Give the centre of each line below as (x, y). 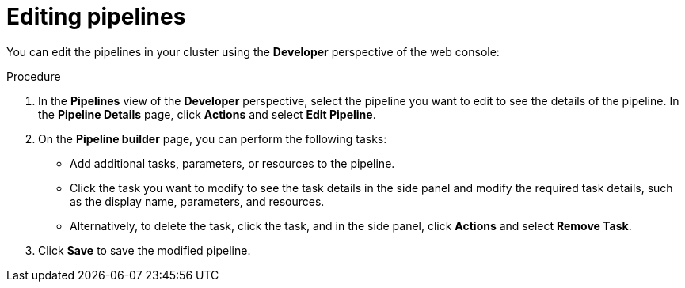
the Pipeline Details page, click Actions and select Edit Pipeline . (207, 114)
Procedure (34, 76)
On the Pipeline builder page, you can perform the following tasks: (213, 138)
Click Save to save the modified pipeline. (145, 250)
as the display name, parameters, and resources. (197, 201)
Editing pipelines (96, 17)
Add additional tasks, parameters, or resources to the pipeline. (232, 163)
